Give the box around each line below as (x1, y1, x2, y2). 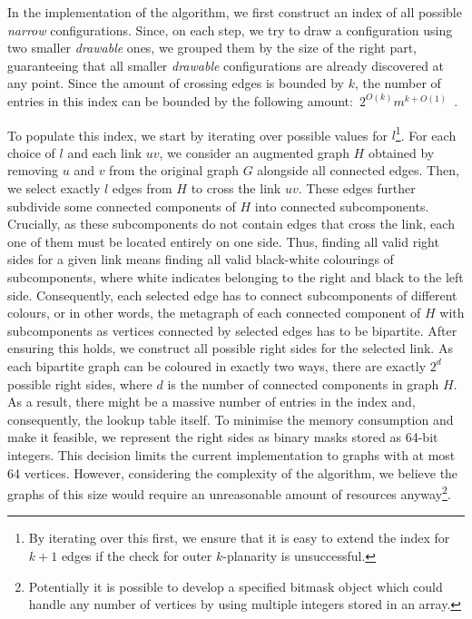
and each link (67, 142, 143, 162)
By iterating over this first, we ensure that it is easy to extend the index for (28, 528, 450, 547)
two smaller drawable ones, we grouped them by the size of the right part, (7, 38, 417, 57)
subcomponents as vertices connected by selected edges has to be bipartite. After (7, 320, 457, 339)
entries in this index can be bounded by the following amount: (7, 91, 353, 110)
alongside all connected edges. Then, (257, 161, 459, 180)
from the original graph (109, 161, 239, 180)
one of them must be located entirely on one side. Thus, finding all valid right (7, 231, 439, 251)
